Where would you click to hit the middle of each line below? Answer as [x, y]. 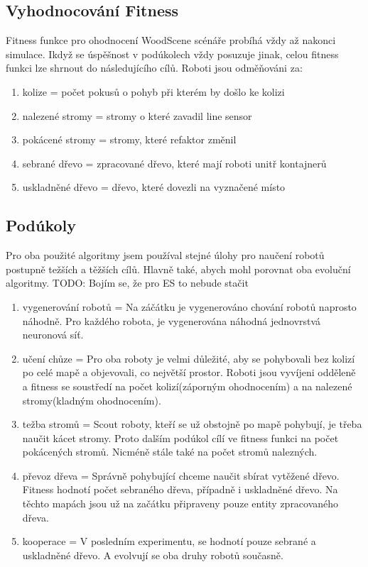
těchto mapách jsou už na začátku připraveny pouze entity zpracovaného [180, 503]
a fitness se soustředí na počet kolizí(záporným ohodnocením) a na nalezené [187, 386]
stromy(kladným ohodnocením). [92, 400]
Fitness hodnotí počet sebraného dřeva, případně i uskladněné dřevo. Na [180, 489]
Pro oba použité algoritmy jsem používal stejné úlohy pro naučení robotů [165, 255]
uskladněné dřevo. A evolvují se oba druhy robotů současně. [153, 555]
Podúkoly [41, 225]
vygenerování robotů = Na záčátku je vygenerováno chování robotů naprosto [189, 306]
